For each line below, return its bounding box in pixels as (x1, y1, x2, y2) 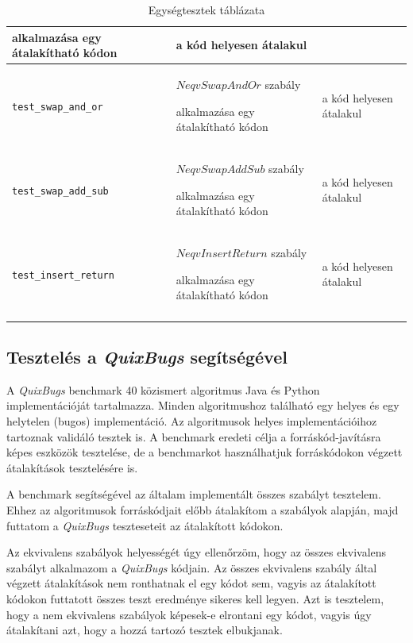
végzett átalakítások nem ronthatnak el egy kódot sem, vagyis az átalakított (6, 575, 376, 591)
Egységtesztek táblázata (148, 2, 265, 17)
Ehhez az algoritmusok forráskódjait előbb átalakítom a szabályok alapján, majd (6, 501, 399, 518)
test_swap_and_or (12, 101, 103, 113)
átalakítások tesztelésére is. (6, 459, 138, 476)
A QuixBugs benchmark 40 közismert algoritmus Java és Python (6, 381, 320, 398)
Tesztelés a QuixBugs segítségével (6, 345, 288, 369)
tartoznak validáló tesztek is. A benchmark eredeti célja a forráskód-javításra (6, 428, 381, 445)
